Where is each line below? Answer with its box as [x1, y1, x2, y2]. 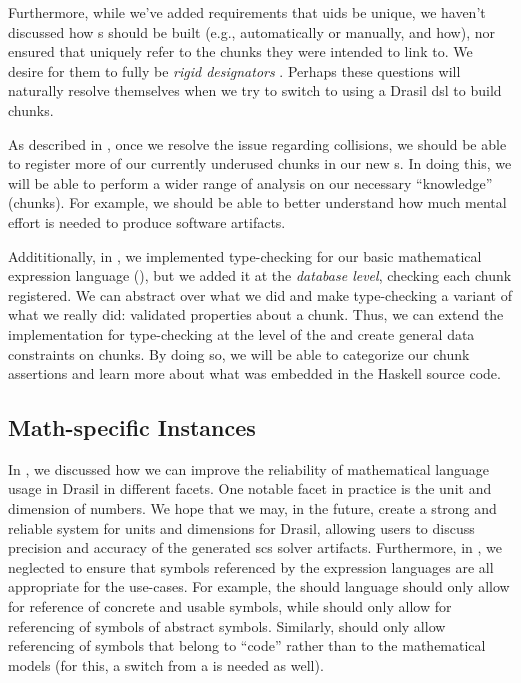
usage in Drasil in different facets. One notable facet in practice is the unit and [8, 478, 492, 499]
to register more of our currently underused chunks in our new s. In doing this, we [8, 153, 512, 174]
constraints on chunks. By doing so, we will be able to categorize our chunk [8, 343, 470, 364]
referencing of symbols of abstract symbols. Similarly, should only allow [8, 615, 446, 636]
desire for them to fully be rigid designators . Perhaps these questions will [8, 60, 461, 81]
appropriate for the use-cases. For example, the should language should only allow [8, 576, 510, 597]
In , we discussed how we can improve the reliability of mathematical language [8, 458, 489, 479]
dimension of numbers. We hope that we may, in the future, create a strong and [8, 498, 497, 519]
